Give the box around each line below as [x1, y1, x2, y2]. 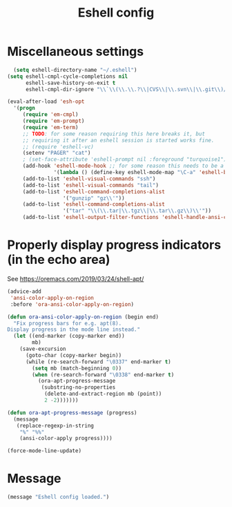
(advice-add [7, 288, 41, 295]
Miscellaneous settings [7, 44, 144, 59]
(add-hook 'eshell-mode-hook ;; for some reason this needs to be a [22, 162, 224, 170]
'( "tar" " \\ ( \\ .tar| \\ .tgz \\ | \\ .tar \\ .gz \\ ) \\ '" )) [62, 207, 212, 215]
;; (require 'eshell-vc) [22, 143, 95, 150]
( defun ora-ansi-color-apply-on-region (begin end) [7, 313, 159, 321]
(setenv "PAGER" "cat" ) [22, 150, 91, 157]
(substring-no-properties [41, 384, 116, 391]
